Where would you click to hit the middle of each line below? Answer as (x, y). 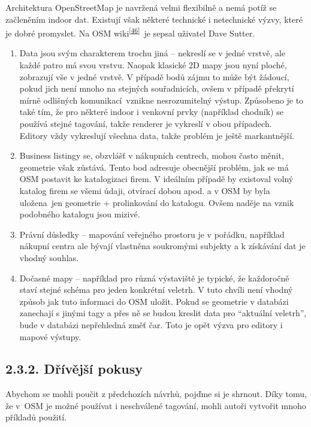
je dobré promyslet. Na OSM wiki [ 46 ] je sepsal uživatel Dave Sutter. (130, 32)
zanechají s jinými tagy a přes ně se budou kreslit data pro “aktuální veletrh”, (163, 313)
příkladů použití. (36, 417)
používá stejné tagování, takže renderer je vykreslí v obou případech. (146, 123)
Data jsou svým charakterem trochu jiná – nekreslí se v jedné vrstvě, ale (153, 53)
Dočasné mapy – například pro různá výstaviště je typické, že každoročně (154, 278)
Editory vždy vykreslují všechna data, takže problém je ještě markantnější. (157, 135)
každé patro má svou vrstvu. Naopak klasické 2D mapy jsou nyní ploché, (153, 65)
